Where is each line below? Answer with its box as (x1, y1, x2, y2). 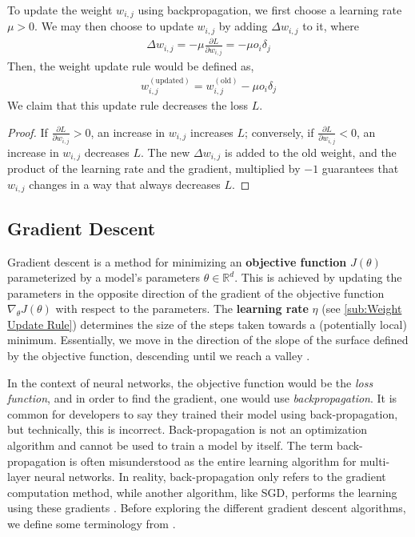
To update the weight (7, 2, 113, 18)
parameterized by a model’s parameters (7, 269, 201, 286)
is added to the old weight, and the (225, 143, 397, 160)
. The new (141, 143, 190, 160)
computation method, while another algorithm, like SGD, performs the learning (7, 483, 397, 500)
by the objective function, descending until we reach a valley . (7, 347, 310, 364)
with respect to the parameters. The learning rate (55, 300, 309, 317)
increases (190, 123, 233, 140)
